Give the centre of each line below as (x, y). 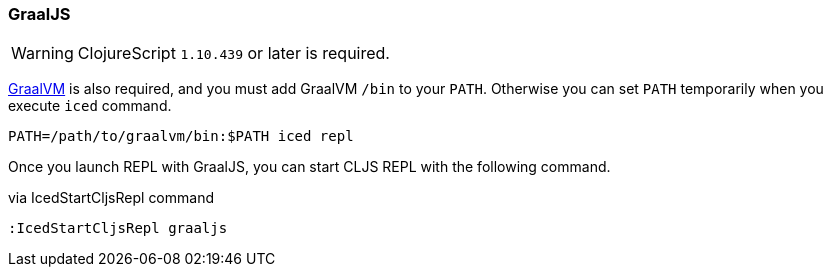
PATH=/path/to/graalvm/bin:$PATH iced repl (181, 136)
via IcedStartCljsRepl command (111, 198)
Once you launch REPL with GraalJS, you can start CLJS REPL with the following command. (309, 167)
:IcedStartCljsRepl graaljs (118, 228)
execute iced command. (90, 106)
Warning (42, 53)
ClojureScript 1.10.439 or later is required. (233, 53)
